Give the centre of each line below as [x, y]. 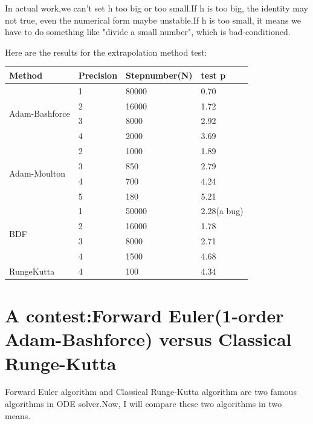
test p [213, 75]
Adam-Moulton [37, 173]
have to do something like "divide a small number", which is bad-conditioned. [148, 32]
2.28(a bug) [222, 211]
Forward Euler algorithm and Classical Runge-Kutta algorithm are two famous [151, 392]
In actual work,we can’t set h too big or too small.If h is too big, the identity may [156, 8]
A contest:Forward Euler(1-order [144, 315]
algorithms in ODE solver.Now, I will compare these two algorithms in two [144, 404]
